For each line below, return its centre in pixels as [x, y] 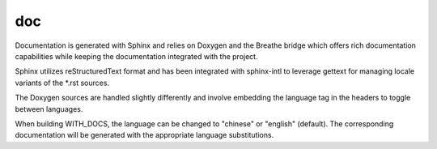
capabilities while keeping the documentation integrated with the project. [136, 56]
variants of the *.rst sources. [62, 83]
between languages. [49, 109]
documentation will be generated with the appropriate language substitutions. [144, 135]
